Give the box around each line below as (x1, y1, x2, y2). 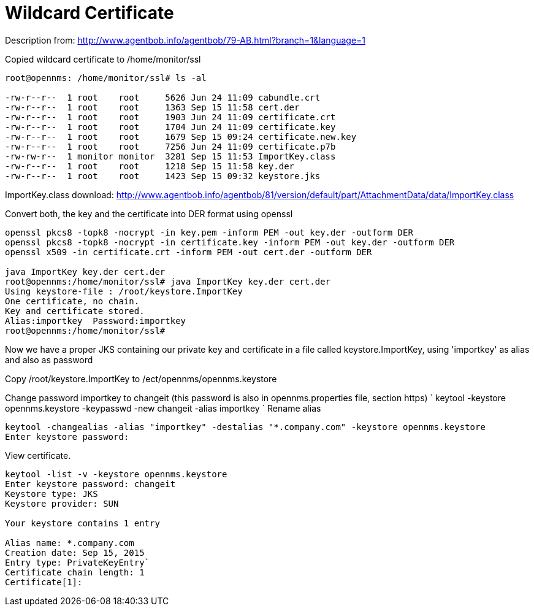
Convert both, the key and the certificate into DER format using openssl (5, 208, 293, 219)
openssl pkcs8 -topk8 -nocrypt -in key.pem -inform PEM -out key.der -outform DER (5, 227, 413, 237)
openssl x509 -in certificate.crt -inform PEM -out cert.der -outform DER (5, 247, 372, 257)
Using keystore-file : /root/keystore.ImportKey (5, 286, 243, 296)
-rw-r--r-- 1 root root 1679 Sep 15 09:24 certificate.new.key (5, 131, 357, 142)
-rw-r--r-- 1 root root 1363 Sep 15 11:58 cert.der (5, 102, 300, 112)
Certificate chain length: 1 (5, 567, 145, 577)
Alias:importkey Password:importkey (5, 315, 186, 326)
